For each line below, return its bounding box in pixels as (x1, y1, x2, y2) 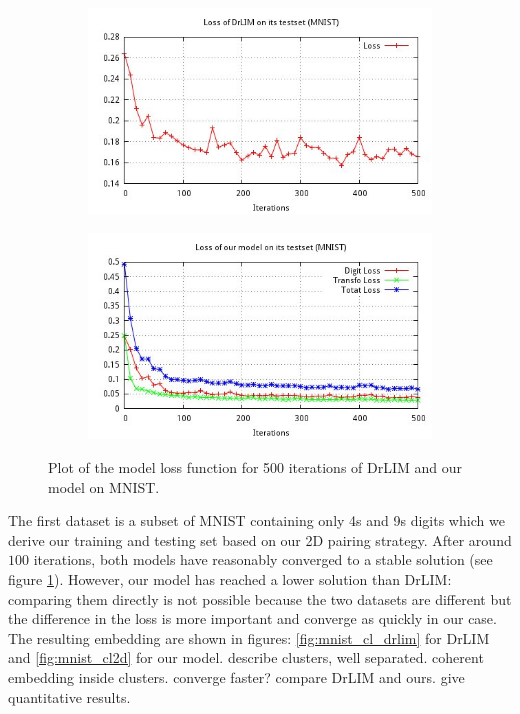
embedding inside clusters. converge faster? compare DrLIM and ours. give (8, 666, 465, 687)
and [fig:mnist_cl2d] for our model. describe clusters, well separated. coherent (8, 647, 484, 668)
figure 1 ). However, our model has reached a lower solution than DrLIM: (8, 568, 452, 589)
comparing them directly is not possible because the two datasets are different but (8, 588, 512, 609)
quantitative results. (8, 686, 131, 707)
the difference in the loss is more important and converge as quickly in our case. (8, 608, 497, 629)
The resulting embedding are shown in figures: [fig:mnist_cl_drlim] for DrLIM (8, 627, 490, 648)
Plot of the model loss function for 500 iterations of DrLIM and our (48, 456, 463, 477)
